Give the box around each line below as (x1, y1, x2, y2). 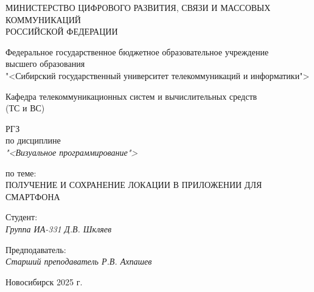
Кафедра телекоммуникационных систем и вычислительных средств (5, 89, 257, 102)
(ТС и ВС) (5, 102, 45, 114)
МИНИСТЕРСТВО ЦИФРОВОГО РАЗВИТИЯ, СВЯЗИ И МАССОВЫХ (5, 1, 271, 13)
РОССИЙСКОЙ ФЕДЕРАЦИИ (5, 25, 118, 38)
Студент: (5, 210, 38, 223)
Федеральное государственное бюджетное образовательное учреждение (5, 45, 269, 58)
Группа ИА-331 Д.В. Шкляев (5, 222, 112, 235)
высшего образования (5, 57, 85, 70)
